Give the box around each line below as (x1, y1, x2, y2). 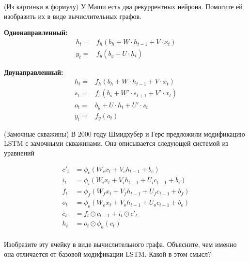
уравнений (4, 148, 35, 157)
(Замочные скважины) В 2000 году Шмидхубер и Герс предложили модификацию (4, 128, 245, 139)
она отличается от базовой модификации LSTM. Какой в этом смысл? (4, 248, 211, 259)
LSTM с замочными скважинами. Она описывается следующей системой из (4, 138, 229, 148)
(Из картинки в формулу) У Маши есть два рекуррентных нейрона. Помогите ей (4, 1, 243, 11)
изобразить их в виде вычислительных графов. (4, 11, 142, 21)
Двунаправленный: (4, 67, 63, 77)
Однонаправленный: (4, 27, 68, 37)
